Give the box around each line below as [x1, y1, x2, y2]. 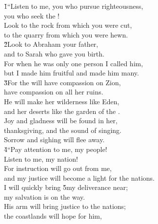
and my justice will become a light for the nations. [4, 172, 155, 183]
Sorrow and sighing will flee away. [4, 134, 105, 145]
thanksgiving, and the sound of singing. [4, 125, 122, 135]
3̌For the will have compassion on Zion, [4, 77, 121, 87]
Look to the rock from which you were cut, [4, 20, 132, 30]
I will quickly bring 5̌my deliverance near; [4, 182, 128, 192]
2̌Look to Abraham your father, [4, 39, 99, 49]
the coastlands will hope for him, [4, 211, 102, 221]
